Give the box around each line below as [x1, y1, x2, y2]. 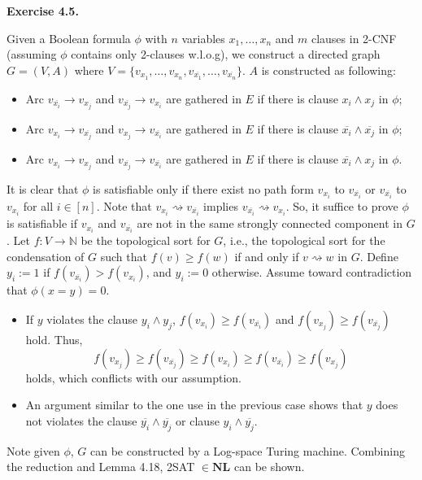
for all [23, 198, 54, 215]
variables [181, 29, 225, 46]
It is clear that [7, 180, 79, 197]
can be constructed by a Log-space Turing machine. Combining [89, 442, 405, 459]
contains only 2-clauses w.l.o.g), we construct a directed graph [71, 46, 381, 63]
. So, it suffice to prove [285, 198, 398, 215]
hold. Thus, [25, 330, 83, 347]
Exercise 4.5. [7, 2, 79, 19]
